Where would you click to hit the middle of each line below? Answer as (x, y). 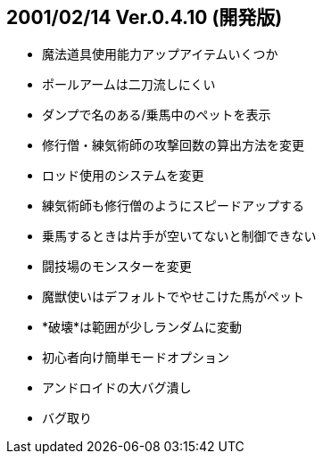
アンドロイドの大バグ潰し (117, 388)
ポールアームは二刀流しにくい (129, 85)
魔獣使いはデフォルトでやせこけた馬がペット (173, 297)
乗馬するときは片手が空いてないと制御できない (179, 236)
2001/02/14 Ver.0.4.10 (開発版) (145, 17)
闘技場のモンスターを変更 (117, 267)
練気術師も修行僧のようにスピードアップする (173, 206)
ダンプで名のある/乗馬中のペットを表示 (157, 115)
